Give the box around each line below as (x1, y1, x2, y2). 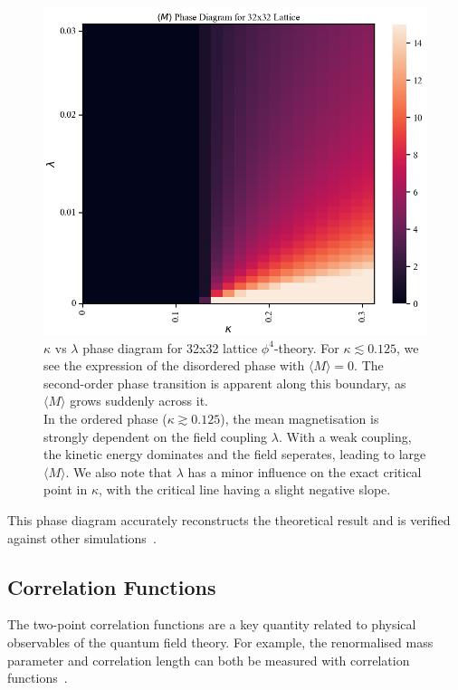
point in (43, 480, 88, 499)
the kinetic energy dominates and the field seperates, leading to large (43, 445, 426, 464)
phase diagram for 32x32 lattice (82, 338, 258, 357)
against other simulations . (7, 528, 157, 547)
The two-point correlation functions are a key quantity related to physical (7, 615, 416, 634)
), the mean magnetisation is (220, 409, 379, 428)
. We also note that (65, 462, 173, 481)
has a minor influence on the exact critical (187, 462, 422, 481)
